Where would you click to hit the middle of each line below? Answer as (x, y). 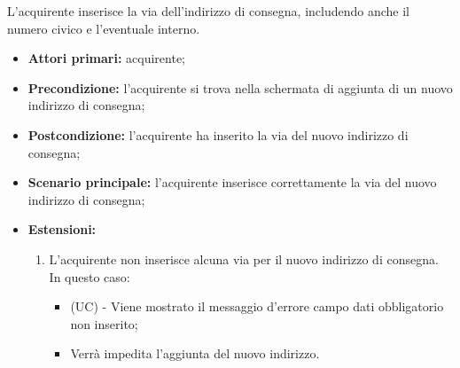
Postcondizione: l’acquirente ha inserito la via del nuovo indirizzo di (218, 134)
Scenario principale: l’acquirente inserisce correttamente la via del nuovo (232, 182)
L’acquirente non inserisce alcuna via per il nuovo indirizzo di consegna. (244, 258)
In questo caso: (90, 276)
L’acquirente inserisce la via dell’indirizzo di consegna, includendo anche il (209, 11)
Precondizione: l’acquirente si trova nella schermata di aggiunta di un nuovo (240, 87)
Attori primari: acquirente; (107, 58)
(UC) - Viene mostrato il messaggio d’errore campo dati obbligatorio (257, 306)
